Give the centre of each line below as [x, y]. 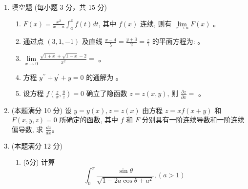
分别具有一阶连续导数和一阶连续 [193, 120]
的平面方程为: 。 [178, 41]
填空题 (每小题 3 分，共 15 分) [59, 7]
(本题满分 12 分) [37, 145]
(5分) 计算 [39, 162]
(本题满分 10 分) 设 [41, 110]
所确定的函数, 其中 [89, 120]
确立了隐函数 [107, 93]
